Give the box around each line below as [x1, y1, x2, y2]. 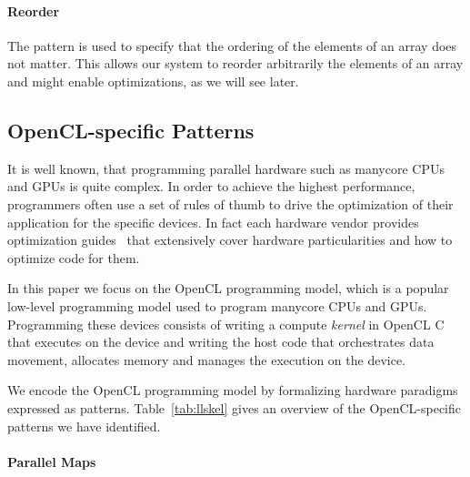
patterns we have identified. [7, 416, 161, 435]
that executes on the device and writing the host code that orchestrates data [7, 332, 435, 351]
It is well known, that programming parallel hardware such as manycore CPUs [7, 158, 445, 178]
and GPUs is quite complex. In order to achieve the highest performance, [7, 177, 415, 196]
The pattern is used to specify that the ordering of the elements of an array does [7, 36, 457, 55]
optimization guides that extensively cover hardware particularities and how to [7, 230, 453, 249]
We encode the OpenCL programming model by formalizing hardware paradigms [7, 381, 458, 400]
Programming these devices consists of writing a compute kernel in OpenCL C [7, 314, 445, 333]
